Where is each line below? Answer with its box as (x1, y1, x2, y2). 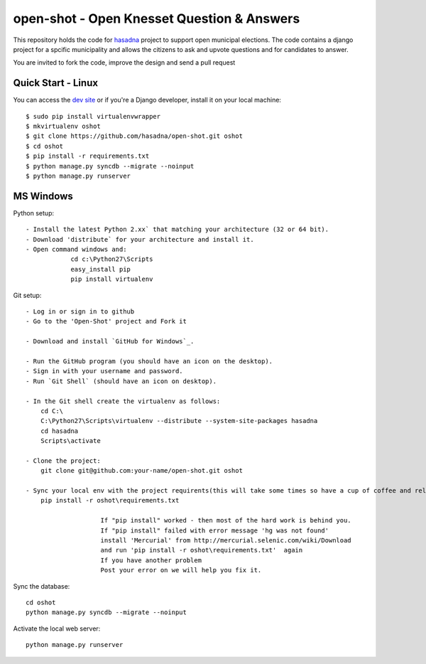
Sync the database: (13, 582, 70, 590)
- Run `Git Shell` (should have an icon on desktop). (26, 377, 217, 385)
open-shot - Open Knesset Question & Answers (13, 11, 300, 26)
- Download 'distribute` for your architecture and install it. (26, 235, 255, 243)
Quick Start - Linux (13, 77, 99, 89)
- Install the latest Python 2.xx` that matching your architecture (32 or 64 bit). (26, 225, 329, 234)
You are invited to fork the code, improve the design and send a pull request (13, 58, 236, 67)
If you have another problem (100, 556, 202, 564)
